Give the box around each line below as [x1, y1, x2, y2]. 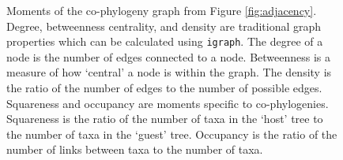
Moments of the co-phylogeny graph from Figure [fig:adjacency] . [6, 2, 317, 18]
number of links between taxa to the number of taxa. [6, 141, 263, 158]
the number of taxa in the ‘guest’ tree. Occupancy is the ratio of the [6, 125, 337, 142]
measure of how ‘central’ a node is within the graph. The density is [6, 64, 332, 80]
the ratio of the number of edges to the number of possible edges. [6, 80, 322, 96]
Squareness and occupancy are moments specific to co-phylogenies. [6, 95, 329, 111]
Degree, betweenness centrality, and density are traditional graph [6, 17, 322, 34]
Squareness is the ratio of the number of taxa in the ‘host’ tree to [6, 110, 323, 127]
